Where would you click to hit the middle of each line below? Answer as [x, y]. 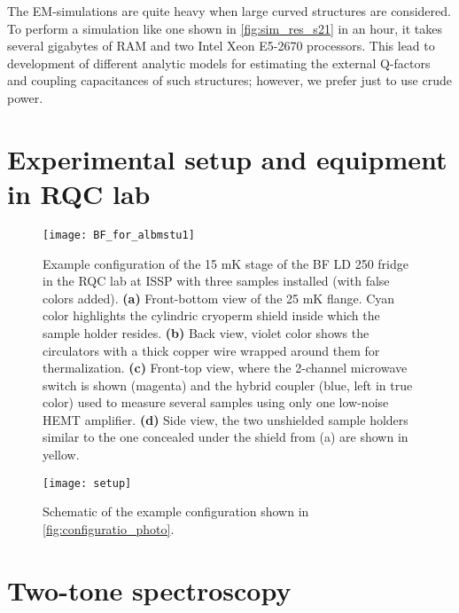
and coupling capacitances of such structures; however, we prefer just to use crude [229, 80]
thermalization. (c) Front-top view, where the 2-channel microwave [225, 368]
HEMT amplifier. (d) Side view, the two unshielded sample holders [226, 419]
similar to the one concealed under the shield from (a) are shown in [226, 437]
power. [25, 97]
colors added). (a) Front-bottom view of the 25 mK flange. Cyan [219, 298]
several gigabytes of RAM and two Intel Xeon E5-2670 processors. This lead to [221, 46]
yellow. [61, 455]
